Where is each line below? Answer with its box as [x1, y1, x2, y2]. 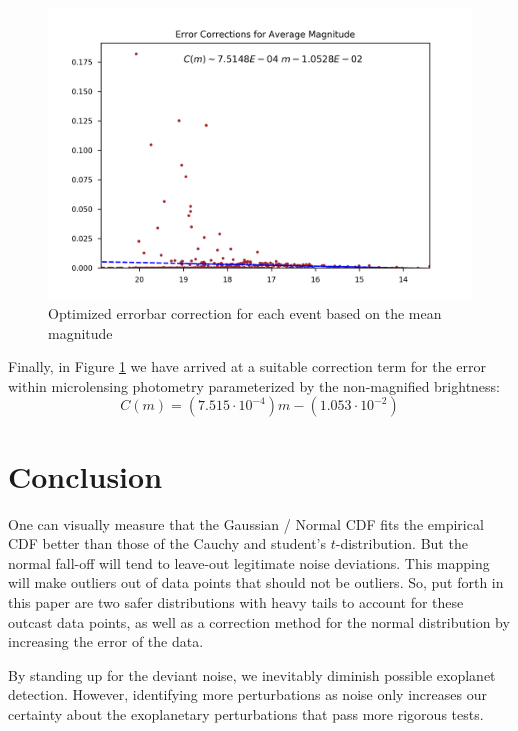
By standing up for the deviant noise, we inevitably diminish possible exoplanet [8, 664, 496, 685]
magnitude [48, 322, 113, 343]
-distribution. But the [335, 533, 468, 554]
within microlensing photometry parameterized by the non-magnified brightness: [8, 375, 501, 396]
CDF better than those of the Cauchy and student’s [8, 533, 326, 554]
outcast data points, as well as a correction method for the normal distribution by [8, 611, 510, 632]
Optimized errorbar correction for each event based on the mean [48, 303, 442, 324]
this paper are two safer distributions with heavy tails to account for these [8, 591, 464, 612]
